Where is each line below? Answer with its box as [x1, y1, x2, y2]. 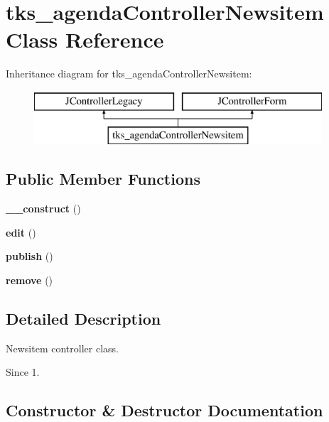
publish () [6, 249, 53, 264]
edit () [6, 224, 36, 239]
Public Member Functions [6, 168, 200, 190]
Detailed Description [6, 308, 161, 330]
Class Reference [6, 25, 164, 54]
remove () [6, 273, 53, 288]
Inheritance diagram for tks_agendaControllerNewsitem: [6, 66, 252, 81]
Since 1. [6, 364, 40, 379]
